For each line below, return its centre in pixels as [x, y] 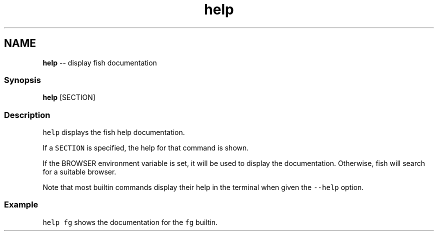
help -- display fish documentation [100, 62]
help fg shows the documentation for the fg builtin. [130, 222]
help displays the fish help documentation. [114, 132]
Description [27, 115]
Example [21, 205]
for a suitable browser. [79, 172]
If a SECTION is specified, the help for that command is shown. [146, 148]
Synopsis [22, 80]
